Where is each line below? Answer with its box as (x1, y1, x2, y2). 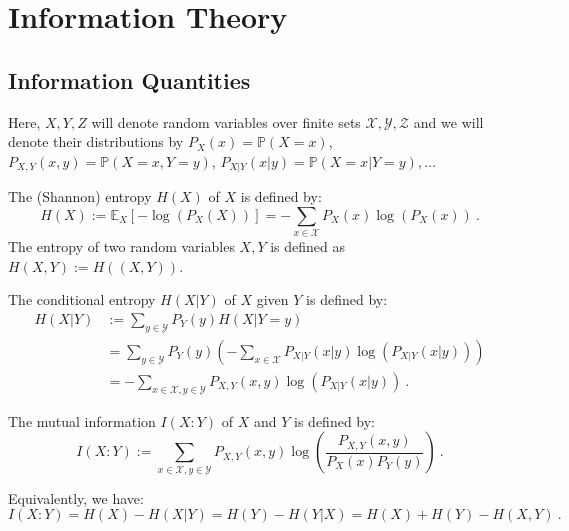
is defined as (270, 236, 346, 257)
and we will (413, 111, 484, 132)
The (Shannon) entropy (8, 186, 152, 207)
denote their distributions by (8, 131, 184, 152)
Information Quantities (8, 64, 251, 95)
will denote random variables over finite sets (91, 111, 361, 132)
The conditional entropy (8, 289, 156, 310)
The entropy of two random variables (8, 236, 235, 257)
